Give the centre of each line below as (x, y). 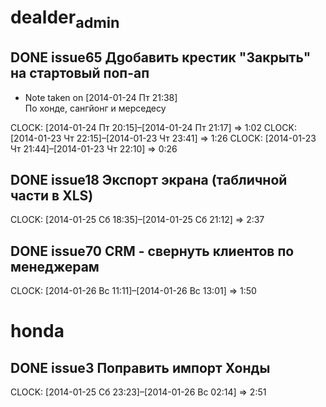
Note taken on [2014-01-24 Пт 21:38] (101, 97)
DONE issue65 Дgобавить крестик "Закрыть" (161, 57)
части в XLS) (52, 195)
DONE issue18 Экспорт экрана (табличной (149, 179)
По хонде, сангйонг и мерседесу (95, 108)
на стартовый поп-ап (80, 73)
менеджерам (55, 266)
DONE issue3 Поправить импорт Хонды (140, 367)
